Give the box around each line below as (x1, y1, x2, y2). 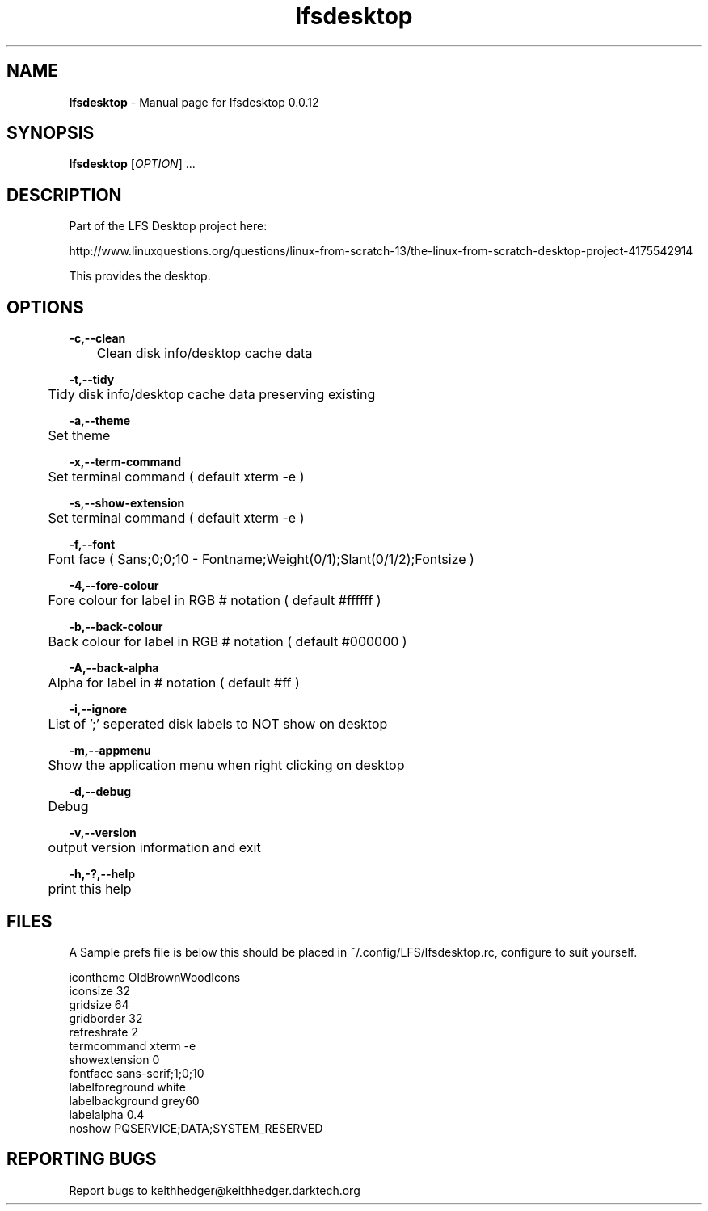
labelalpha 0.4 (69, 1107, 145, 1121)
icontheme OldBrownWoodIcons (69, 969, 241, 984)
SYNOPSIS (6, 123, 95, 144)
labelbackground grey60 (69, 1093, 200, 1108)
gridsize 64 (69, 997, 129, 1011)
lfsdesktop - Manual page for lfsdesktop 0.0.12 (69, 95, 319, 109)
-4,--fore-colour (69, 578, 159, 593)
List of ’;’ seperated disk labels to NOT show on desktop (48, 716, 388, 733)
